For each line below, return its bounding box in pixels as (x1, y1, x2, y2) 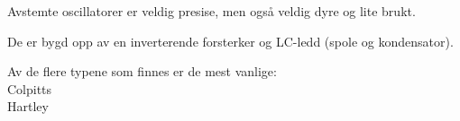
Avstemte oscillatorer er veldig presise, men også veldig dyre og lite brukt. (7, 2, 416, 20)
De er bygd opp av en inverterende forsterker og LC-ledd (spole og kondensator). (7, 31, 454, 50)
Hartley (7, 97, 49, 116)
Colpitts (7, 79, 52, 98)
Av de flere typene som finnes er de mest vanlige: (7, 62, 277, 81)
